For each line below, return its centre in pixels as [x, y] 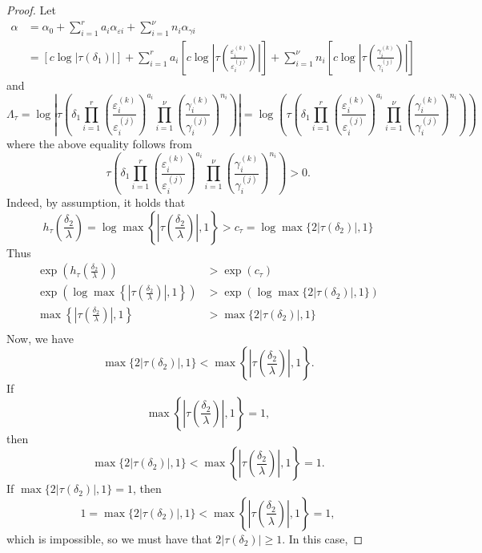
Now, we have [40, 338]
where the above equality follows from [99, 144]
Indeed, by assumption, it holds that [96, 202]
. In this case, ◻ [323, 538]
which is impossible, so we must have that [109, 538]
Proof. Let [31, 10]
